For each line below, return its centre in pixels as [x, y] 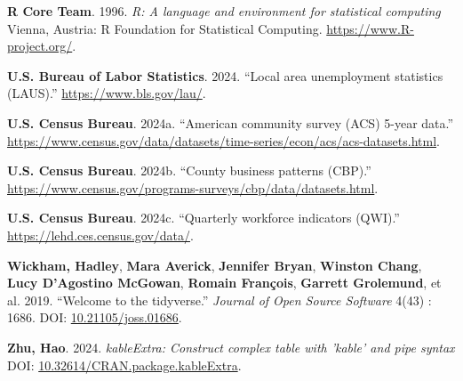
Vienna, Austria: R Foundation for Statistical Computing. [165, 28]
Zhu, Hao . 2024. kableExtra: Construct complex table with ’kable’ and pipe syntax [231, 347]
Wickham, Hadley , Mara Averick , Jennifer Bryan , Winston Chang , [215, 265]
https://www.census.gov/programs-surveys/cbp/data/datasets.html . [193, 187]
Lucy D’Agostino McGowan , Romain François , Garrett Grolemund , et [224, 283]
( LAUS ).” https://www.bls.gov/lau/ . [107, 93]
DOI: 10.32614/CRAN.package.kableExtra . [124, 365]
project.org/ [40, 46]
